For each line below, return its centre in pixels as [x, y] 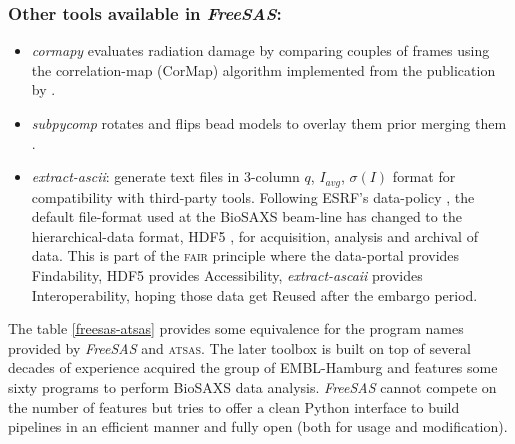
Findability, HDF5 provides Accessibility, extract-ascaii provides [227, 275]
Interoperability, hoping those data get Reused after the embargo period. [254, 294]
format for [424, 176]
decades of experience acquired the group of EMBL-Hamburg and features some [253, 367]
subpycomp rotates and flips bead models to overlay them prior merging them [269, 123]
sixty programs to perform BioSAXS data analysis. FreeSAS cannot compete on [252, 386]
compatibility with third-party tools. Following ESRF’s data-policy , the [253, 196]
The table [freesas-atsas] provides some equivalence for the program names [236, 328]
